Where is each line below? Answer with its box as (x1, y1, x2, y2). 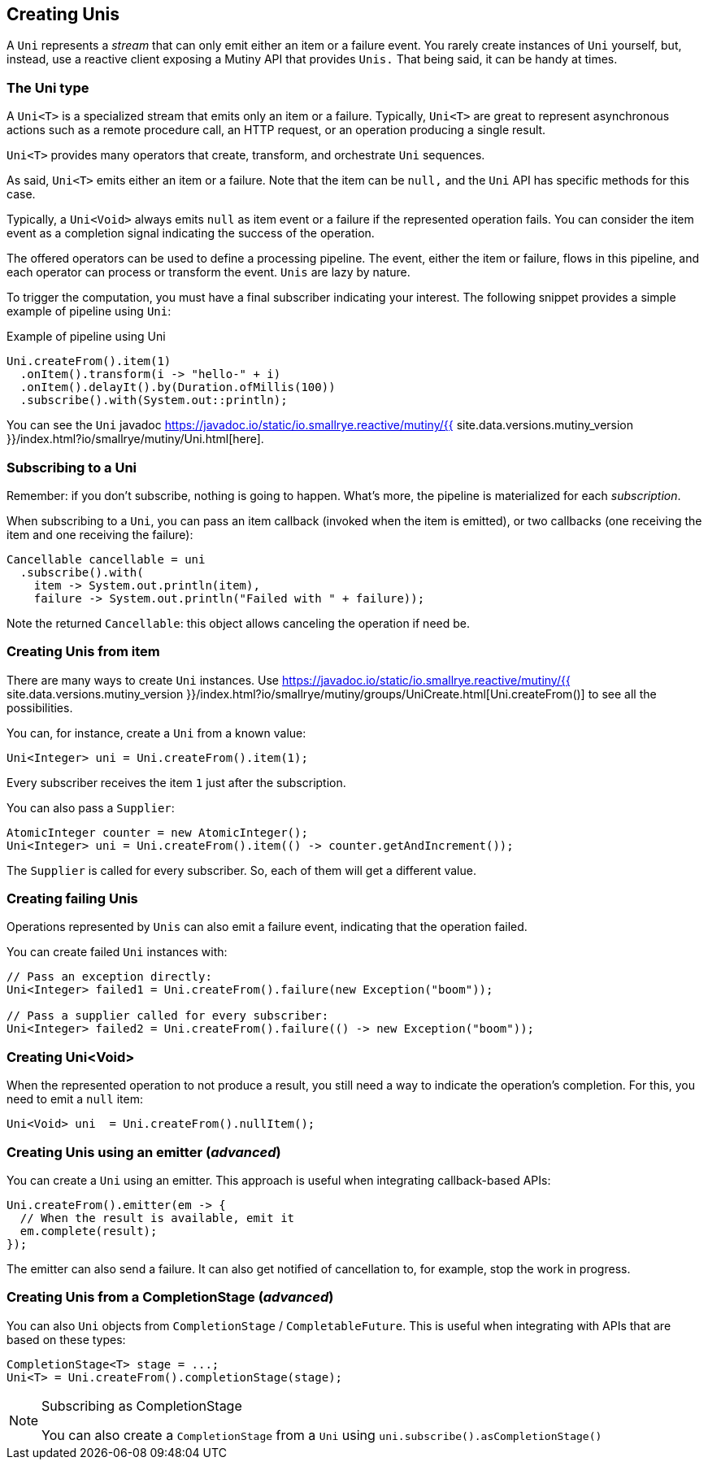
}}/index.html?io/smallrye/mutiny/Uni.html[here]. (7, 432, 264, 446)
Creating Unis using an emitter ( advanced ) (7, 1143, 281, 1160)
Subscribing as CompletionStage (41, 1397, 242, 1414)
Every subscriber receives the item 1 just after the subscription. (7, 775, 346, 790)
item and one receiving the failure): (7, 527, 193, 542)
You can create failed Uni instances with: (7, 945, 228, 959)
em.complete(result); (20, 1224, 158, 1238)
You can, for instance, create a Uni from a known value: (7, 725, 306, 740)
